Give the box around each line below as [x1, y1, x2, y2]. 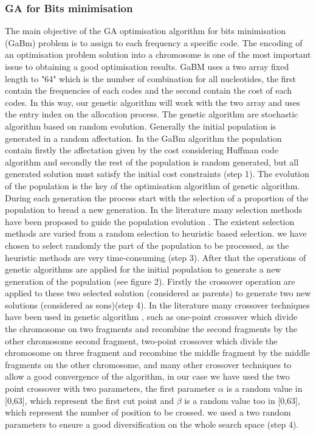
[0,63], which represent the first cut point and [5, 394, 174, 406]
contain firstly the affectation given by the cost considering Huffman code [5, 144, 278, 156]
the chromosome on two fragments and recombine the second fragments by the [5, 322, 298, 335]
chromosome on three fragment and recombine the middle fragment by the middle [5, 346, 310, 359]
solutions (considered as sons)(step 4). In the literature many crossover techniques [5, 298, 310, 311]
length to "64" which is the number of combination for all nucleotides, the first [5, 72, 297, 85]
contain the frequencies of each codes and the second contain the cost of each [5, 84, 292, 97]
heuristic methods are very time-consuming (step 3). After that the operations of [5, 251, 306, 263]
